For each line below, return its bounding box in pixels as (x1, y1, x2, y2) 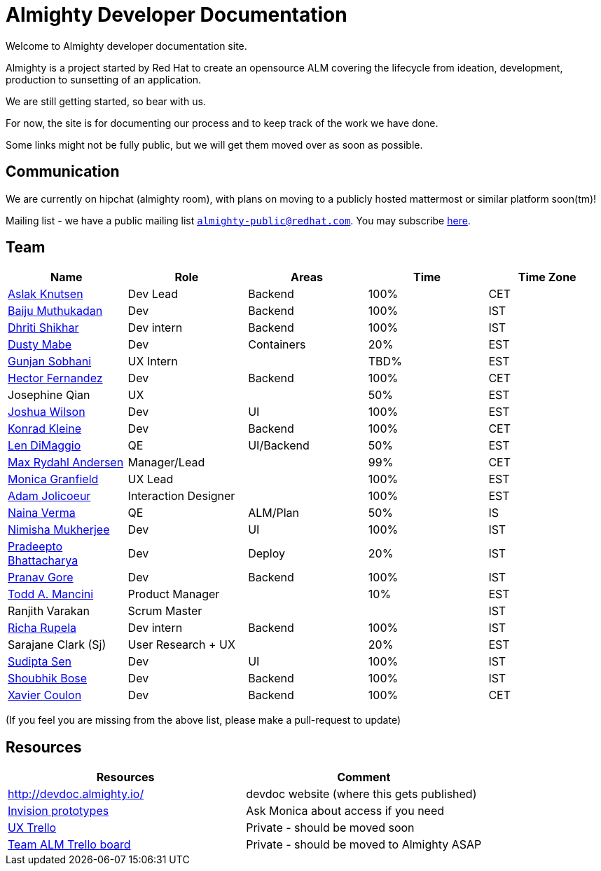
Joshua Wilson (8, 405, 85, 419)
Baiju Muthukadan (8, 304, 103, 318)
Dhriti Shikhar (8, 320, 79, 335)
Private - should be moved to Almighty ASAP (246, 837, 482, 852)
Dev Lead (127, 287, 178, 302)
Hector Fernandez (8, 371, 103, 386)
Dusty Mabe (8, 337, 72, 352)
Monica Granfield (8, 472, 99, 487)
